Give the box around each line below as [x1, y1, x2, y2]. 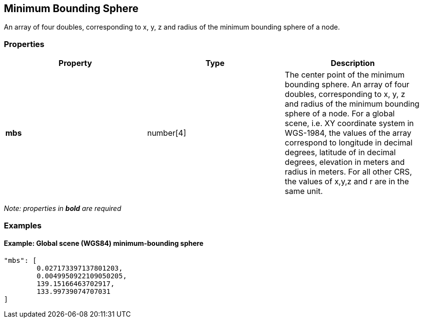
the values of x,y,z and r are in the [284, 177, 409, 187]
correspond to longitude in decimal [284, 138, 413, 148]
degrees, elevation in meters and [284, 157, 405, 167]
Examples [4, 220, 42, 230]
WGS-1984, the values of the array [284, 128, 411, 138]
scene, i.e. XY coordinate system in [284, 118, 414, 129]
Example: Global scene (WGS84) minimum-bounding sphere [4, 239, 204, 248]
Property [58, 58, 92, 68]
